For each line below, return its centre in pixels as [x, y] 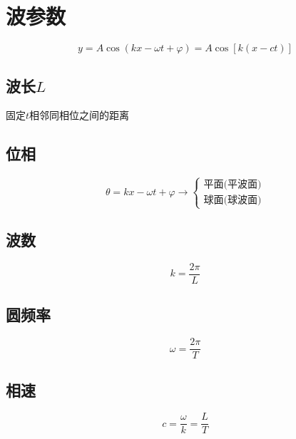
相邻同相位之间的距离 [80, 115]
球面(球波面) [233, 201]
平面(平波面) [233, 185]
